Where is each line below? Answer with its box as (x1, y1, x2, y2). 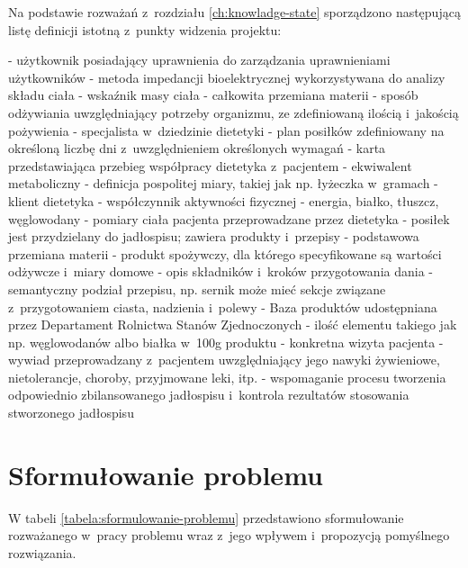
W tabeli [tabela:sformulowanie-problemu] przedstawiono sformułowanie (8, 508, 404, 527)
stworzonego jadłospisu (8, 403, 134, 422)
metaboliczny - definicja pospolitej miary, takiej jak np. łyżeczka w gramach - (8, 174, 438, 193)
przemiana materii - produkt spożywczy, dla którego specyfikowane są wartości (8, 244, 442, 263)
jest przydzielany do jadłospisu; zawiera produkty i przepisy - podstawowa (8, 227, 419, 246)
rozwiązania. (8, 543, 76, 562)
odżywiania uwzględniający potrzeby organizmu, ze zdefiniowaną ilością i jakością (8, 103, 459, 122)
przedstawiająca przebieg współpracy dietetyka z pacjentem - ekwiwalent (8, 156, 412, 175)
